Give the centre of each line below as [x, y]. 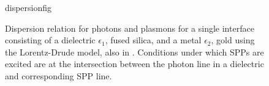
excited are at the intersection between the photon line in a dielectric [134, 64]
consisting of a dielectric [50, 40]
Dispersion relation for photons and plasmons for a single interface [130, 28]
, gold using [233, 40]
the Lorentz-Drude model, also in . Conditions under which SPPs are [134, 52]
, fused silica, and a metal [153, 40]
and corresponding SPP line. [59, 75]
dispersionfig [28, 7]
